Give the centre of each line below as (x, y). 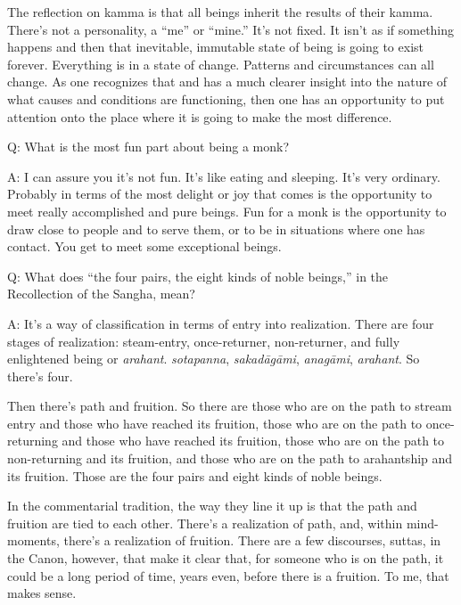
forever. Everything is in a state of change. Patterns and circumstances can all (221, 64)
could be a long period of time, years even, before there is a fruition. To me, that (228, 575)
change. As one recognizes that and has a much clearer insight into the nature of (227, 82)
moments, (33, 540)
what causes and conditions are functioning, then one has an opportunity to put (226, 98)
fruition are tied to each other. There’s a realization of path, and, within (205, 523)
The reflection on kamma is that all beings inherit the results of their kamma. (220, 12)
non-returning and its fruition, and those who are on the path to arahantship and (230, 458)
